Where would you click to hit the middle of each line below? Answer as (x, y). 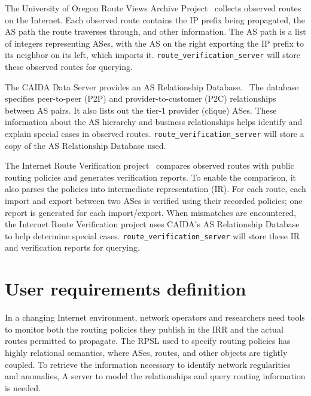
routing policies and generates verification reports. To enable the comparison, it (151, 177)
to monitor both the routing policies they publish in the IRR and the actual (144, 329)
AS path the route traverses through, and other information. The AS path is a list (155, 31)
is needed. (23, 387)
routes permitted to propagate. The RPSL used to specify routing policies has (148, 341)
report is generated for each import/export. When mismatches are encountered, (151, 212)
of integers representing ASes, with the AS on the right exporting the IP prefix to (155, 43)
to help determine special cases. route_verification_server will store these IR (153, 235)
